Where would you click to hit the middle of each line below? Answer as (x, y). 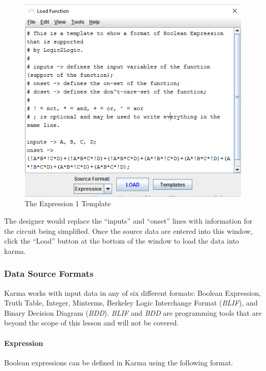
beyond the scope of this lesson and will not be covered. (92, 323)
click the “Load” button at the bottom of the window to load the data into (122, 241)
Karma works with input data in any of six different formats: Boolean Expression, (132, 292)
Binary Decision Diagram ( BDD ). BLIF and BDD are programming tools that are (133, 312)
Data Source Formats (49, 274)
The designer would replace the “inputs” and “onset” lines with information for (128, 221)
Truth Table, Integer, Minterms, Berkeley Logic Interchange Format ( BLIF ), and (131, 303)
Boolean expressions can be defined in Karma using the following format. (119, 362)
